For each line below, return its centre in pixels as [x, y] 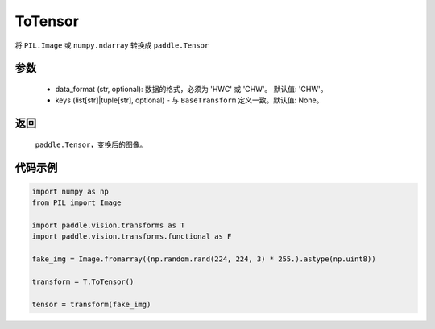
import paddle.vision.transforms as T [108, 225]
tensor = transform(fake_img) [91, 304]
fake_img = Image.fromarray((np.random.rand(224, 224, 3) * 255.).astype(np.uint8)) [204, 259]
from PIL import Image [77, 203]
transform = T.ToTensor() [83, 281]
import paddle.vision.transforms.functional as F [132, 237]
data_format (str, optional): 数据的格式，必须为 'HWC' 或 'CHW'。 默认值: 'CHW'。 [191, 89]
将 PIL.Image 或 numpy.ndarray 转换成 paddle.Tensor [112, 45]
